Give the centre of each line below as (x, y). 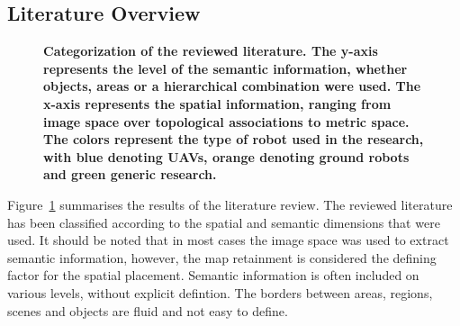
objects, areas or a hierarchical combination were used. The (232, 86)
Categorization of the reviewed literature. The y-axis (211, 51)
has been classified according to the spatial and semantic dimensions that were (224, 222)
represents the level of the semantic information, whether (225, 68)
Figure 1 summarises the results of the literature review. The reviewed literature (230, 204)
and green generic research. (130, 174)
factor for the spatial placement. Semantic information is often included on (213, 275)
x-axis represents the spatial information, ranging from (217, 103)
